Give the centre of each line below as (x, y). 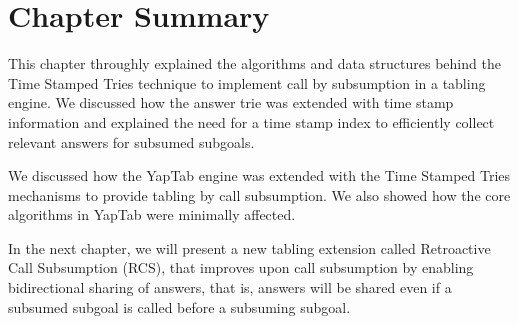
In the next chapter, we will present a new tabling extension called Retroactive (249, 247)
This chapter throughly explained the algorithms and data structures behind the (254, 63)
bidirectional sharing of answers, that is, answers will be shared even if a (230, 287)
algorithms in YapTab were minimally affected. (152, 214)
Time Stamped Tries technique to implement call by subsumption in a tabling (247, 82)
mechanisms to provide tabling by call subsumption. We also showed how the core (259, 194)
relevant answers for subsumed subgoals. (131, 141)
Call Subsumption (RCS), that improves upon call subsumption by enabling (241, 267)
